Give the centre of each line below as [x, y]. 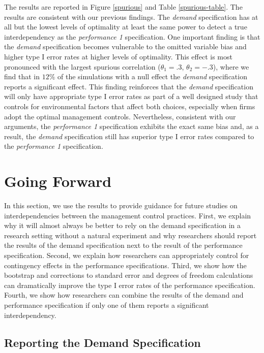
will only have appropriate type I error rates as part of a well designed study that [131, 96]
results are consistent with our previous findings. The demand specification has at [131, 17]
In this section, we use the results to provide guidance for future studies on [121, 205]
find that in [22, 76]
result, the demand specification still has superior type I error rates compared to [129, 136]
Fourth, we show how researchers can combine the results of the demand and [124, 295]
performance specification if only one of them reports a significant [107, 304]
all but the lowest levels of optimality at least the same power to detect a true [126, 27]
